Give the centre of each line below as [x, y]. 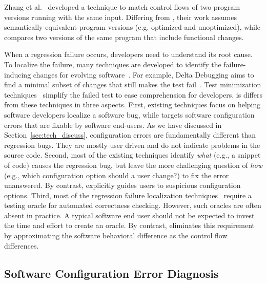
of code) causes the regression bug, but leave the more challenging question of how [133, 165]
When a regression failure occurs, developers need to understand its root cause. [128, 54]
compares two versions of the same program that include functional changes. [124, 37]
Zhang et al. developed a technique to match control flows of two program [122, 7]
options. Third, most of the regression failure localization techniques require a [128, 195]
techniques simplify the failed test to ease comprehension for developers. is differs [133, 94]
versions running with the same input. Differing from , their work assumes [120, 17]
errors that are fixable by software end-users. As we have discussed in [113, 125]
